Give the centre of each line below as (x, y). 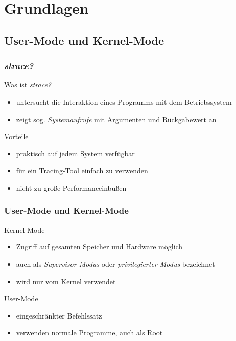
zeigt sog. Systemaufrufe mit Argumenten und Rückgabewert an (116, 119)
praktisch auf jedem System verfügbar (75, 153)
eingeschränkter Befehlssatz (59, 315)
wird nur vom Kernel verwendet (66, 281)
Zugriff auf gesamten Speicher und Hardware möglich (99, 247)
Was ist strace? (28, 85)
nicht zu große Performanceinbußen (71, 187)
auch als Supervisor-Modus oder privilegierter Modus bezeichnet (115, 264)
